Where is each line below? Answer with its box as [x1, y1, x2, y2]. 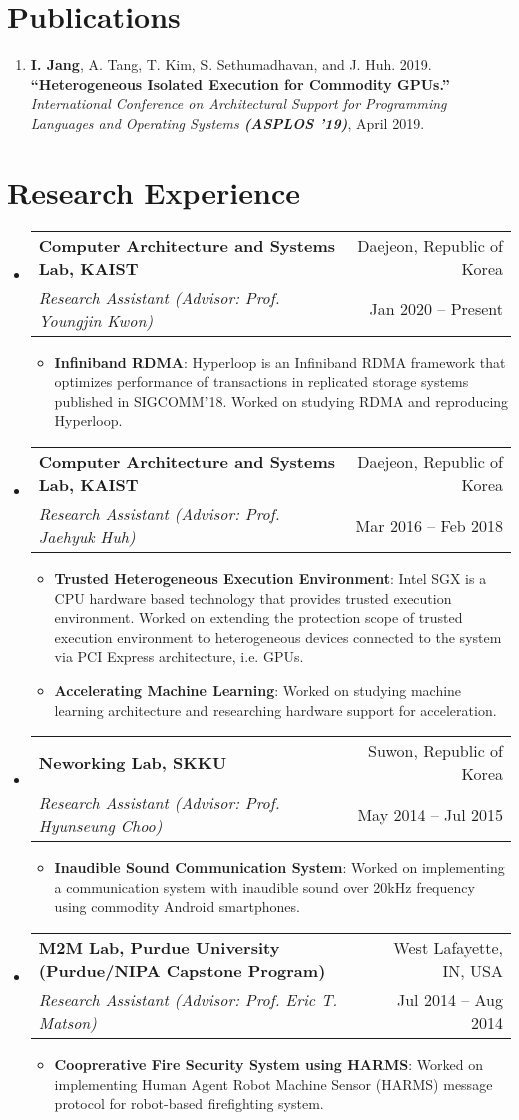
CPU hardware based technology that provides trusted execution [54, 587, 452, 608]
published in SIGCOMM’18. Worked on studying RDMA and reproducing [54, 390, 509, 411]
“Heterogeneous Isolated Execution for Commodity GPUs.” [30, 73, 450, 94]
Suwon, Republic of [368, 739, 503, 763]
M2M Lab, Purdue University [38, 935, 280, 959]
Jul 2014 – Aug [396, 987, 503, 1011]
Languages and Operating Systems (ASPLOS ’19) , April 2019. [30, 112, 425, 133]
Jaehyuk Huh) [38, 525, 136, 548]
